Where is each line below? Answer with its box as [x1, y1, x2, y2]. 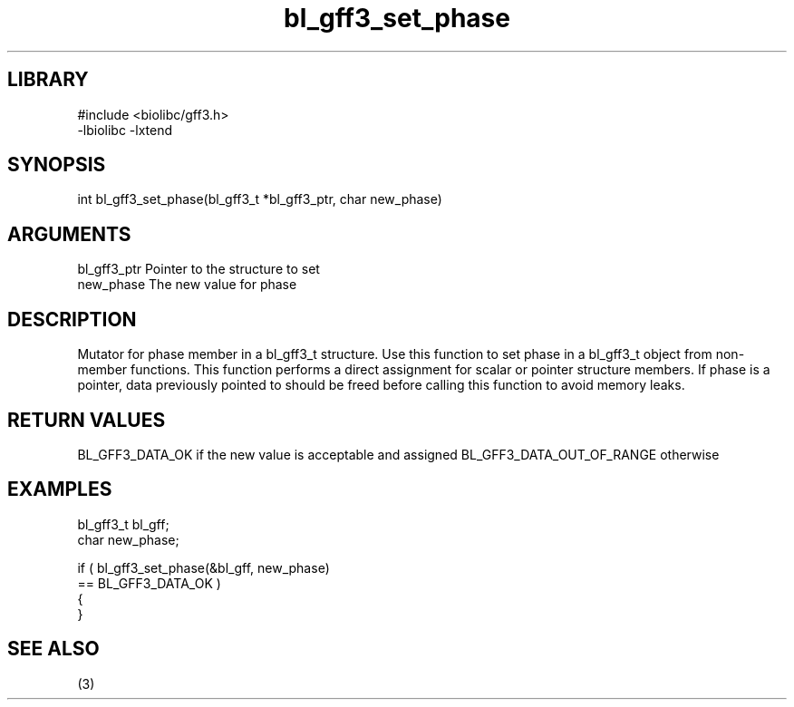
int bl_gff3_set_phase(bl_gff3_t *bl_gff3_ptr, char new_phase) [77, 191, 442, 208]
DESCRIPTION [7, 307, 137, 331]
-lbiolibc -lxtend [77, 121, 173, 138]
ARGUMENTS [7, 222, 131, 246]
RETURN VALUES [7, 408, 166, 431]
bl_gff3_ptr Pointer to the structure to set [77, 261, 320, 277]
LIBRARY [7, 68, 89, 92]
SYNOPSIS [7, 153, 106, 177]
